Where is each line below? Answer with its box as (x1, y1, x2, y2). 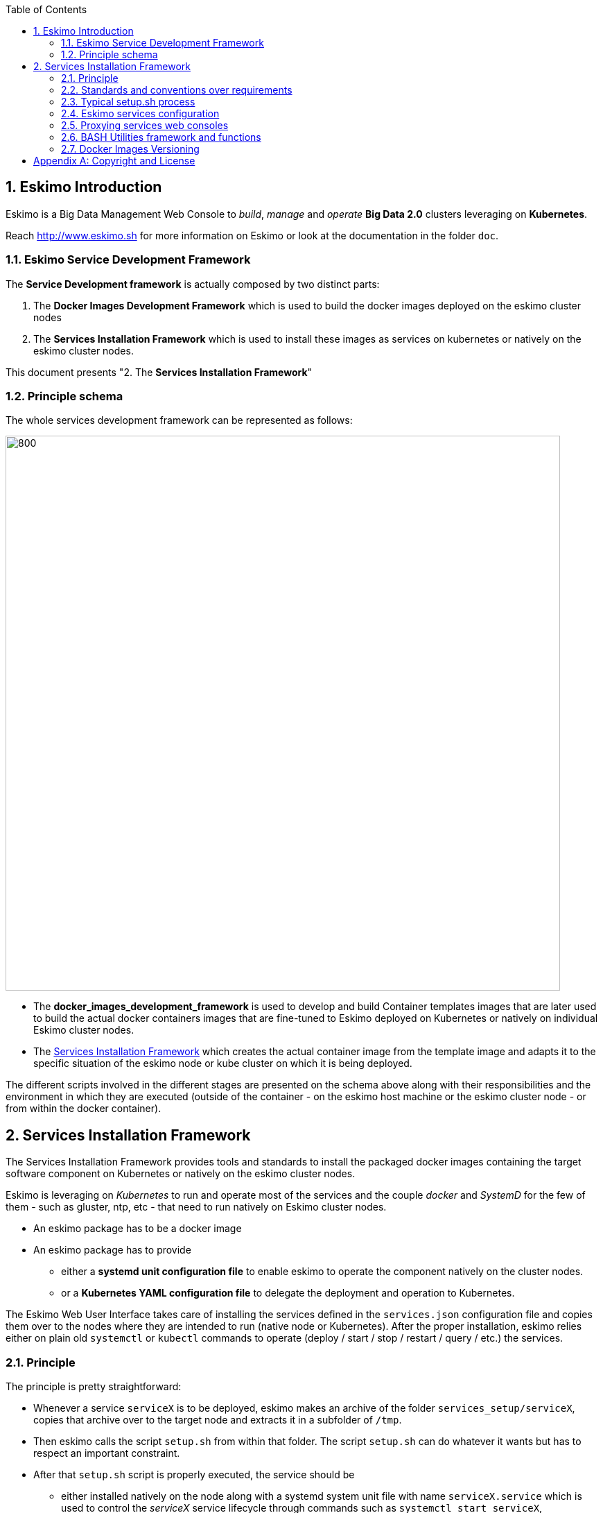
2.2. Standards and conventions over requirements (61, 84, 292, 96)
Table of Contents (6, 3, 87, 15)
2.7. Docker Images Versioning (61, 143, 200, 155)
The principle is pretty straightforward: (6, 1380, 182, 1392)
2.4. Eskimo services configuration (61, 108, 220, 119)
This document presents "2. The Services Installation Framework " (6, 366, 313, 378)
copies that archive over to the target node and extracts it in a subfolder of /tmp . (33, 1413, 402, 1426)
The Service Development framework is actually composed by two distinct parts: (6, 277, 380, 290)
